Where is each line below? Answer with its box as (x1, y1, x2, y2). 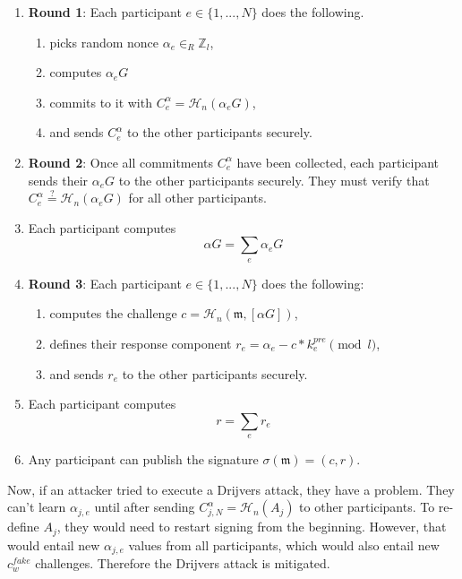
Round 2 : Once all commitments (28, 152, 214, 171)
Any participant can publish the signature (28, 450, 259, 469)
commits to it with (49, 92, 152, 111)
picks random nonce (49, 32, 159, 51)
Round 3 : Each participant (28, 273, 182, 292)
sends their (28, 170, 89, 189)
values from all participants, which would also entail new (128, 535, 440, 554)
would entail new (7, 535, 100, 554)
